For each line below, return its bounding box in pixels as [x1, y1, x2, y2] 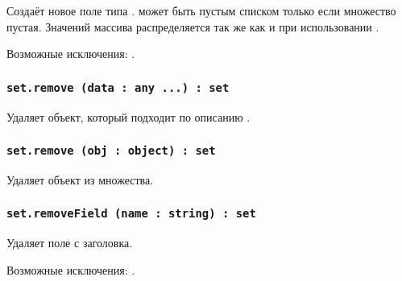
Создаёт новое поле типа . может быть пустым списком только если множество [6, 2, 396, 19]
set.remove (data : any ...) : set [6, 81, 230, 94]
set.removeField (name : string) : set [6, 207, 256, 221]
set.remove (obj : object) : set [6, 144, 216, 158]
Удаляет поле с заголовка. [6, 234, 133, 251]
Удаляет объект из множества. [6, 171, 154, 188]
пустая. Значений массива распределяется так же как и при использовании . [6, 18, 379, 35]
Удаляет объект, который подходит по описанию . [6, 108, 251, 125]
